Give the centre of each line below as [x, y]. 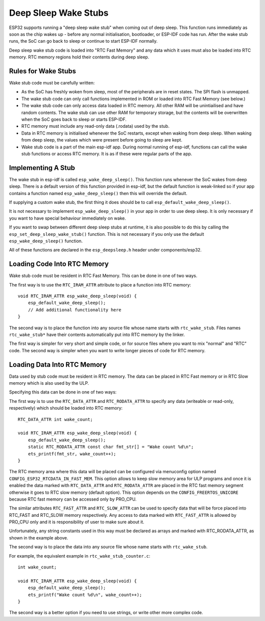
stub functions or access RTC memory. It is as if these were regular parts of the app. [107, 154]
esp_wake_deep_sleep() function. [46, 241]
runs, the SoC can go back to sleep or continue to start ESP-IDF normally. [83, 41]
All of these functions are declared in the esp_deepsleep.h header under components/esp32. [106, 250]
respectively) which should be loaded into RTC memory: [66, 408]
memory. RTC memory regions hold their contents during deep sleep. [79, 57]
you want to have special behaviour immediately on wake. [67, 218]
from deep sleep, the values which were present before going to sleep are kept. [102, 140]
